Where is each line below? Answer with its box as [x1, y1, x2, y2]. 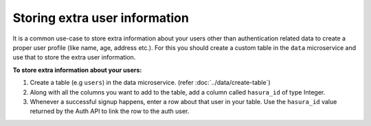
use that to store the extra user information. [12, 53, 136, 62]
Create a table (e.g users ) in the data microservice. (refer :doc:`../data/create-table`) [30, 79, 271, 87]
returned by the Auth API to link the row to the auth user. [30, 107, 190, 116]
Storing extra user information [12, 10, 189, 25]
